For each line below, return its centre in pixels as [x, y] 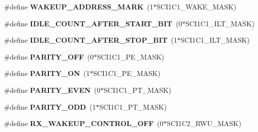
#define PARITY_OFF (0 [49, 56]
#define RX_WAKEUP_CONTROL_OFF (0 [84, 123]
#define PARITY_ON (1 [47, 73]
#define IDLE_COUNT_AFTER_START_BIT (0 [93, 23]
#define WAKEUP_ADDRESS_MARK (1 [79, 6]
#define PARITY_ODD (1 [50, 106]
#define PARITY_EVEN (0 [52, 90]
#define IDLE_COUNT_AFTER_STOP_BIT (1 [91, 40]
